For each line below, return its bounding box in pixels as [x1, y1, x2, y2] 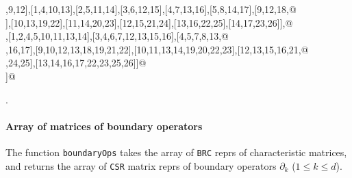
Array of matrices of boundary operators [5, 118, 203, 133]
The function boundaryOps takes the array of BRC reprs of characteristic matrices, [5, 144, 347, 159]
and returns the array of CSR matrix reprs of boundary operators [5, 158, 277, 173]
